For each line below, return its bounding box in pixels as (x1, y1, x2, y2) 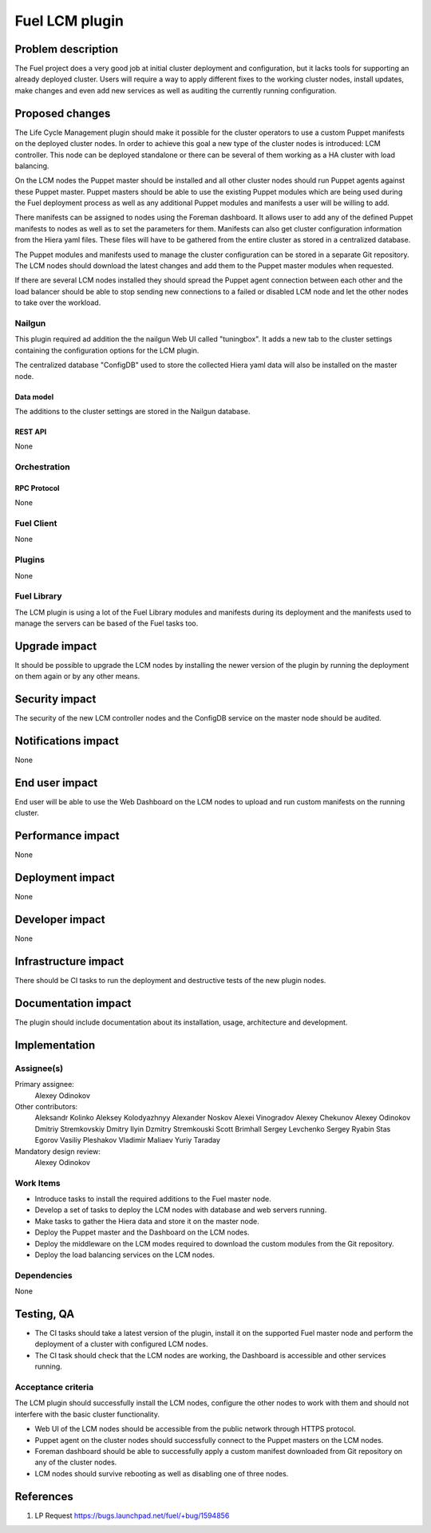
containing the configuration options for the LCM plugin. (14, 346, 200, 355)
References (14, 1489, 73, 1503)
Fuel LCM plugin (14, 12, 124, 30)
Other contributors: (14, 1101, 78, 1111)
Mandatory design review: (14, 1146, 101, 1156)
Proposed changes (14, 106, 111, 120)
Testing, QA (14, 1307, 75, 1321)
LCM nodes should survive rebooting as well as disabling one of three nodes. (34, 1468, 289, 1478)
